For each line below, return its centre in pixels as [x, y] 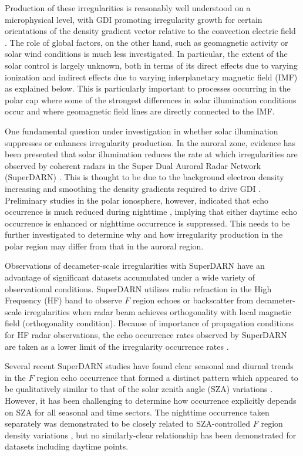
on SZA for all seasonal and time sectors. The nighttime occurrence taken [137, 412]
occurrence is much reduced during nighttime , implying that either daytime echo [151, 212]
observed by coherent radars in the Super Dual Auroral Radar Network [133, 165]
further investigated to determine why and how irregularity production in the [144, 234]
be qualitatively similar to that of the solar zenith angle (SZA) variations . [139, 389]
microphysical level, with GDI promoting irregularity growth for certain [134, 19]
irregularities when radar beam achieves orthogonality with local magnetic [158, 311]
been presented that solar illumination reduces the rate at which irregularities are [151, 154]
